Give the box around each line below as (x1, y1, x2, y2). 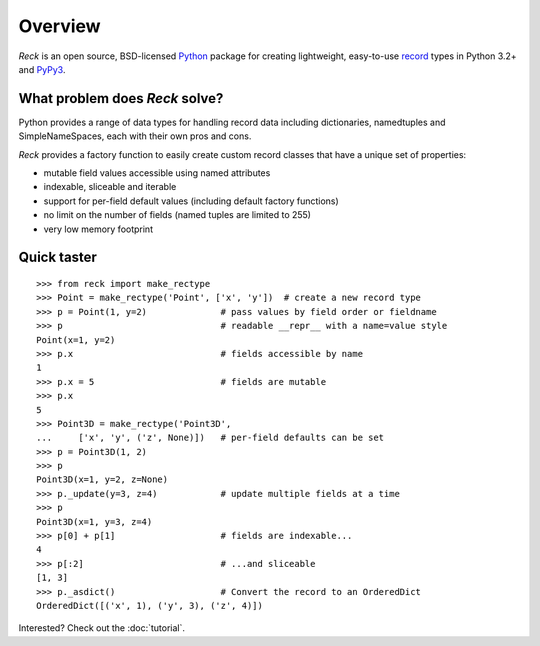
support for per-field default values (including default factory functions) (43, 195, 339, 207)
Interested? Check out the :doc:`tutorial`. (18, 622, 185, 634)
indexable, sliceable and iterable (43, 181, 177, 193)
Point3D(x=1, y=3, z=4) (36, 516, 153, 527)
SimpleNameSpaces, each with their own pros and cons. (18, 130, 252, 142)
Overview (18, 15, 101, 37)
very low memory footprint (43, 223, 154, 235)
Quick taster (18, 249, 97, 266)
